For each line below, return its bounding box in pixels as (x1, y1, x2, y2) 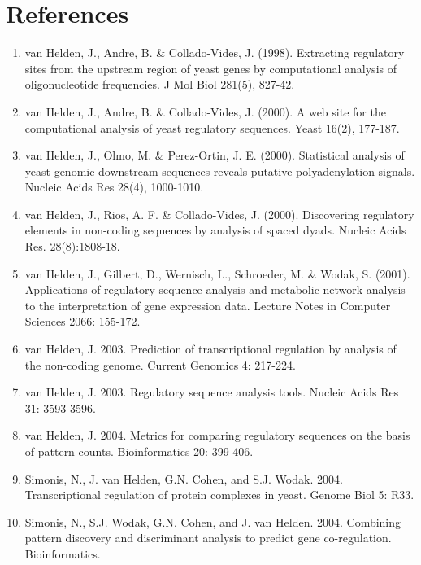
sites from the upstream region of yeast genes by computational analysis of (24, 59, 397, 77)
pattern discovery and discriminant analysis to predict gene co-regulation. (24, 529, 392, 546)
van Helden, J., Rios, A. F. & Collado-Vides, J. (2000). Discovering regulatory (24, 205, 414, 222)
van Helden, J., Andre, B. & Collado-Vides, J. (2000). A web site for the (24, 103, 386, 120)
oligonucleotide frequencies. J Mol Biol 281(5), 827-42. (24, 76, 295, 93)
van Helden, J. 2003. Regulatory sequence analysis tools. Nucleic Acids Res (24, 383, 399, 401)
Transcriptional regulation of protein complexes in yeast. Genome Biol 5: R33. (24, 486, 414, 503)
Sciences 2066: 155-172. (24, 313, 141, 330)
